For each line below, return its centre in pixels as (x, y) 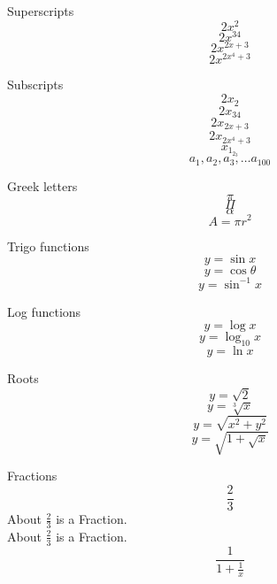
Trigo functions (48, 246)
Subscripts (35, 85)
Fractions (32, 476)
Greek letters (42, 185)
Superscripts (41, 11)
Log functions (44, 311)
